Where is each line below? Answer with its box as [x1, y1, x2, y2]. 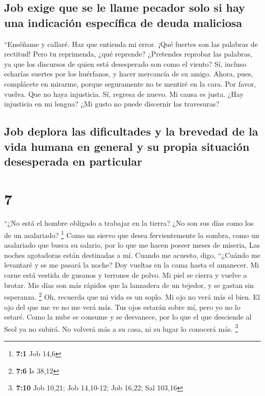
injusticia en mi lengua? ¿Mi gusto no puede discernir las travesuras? [4, 98, 220, 109]
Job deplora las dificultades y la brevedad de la [4, 123, 258, 139]
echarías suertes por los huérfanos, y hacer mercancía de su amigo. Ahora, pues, [4, 68, 253, 79]
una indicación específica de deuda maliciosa [4, 14, 243, 30]
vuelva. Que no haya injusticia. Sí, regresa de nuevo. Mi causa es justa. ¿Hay [4, 88, 244, 99]
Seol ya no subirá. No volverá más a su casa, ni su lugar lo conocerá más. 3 [4, 322, 238, 334]
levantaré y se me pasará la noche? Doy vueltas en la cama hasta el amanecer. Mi [4, 259, 259, 270]
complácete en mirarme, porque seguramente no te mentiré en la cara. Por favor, [4, 78, 256, 89]
